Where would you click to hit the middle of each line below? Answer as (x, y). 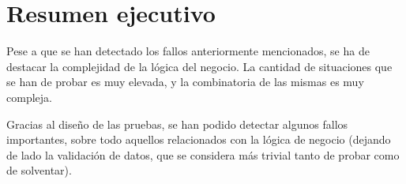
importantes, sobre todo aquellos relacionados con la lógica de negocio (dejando (199, 139)
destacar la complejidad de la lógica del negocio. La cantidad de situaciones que (199, 66)
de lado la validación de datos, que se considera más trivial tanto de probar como (203, 154)
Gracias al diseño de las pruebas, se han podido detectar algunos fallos (177, 124)
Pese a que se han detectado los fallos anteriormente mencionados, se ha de (188, 51)
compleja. (29, 97)
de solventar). (39, 170)
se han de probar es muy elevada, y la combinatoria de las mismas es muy (185, 82)
